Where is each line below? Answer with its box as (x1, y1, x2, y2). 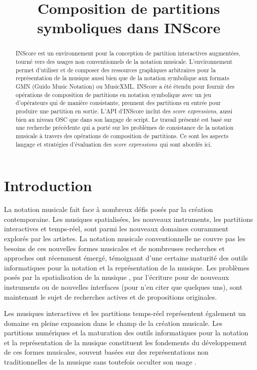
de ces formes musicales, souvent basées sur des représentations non (4, 347, 209, 357)
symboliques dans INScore (37, 17, 221, 38)
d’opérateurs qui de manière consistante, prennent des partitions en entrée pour (15, 99, 221, 107)
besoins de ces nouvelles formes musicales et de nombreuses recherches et (4, 243, 225, 253)
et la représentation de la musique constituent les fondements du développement (4, 337, 247, 347)
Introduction (4, 175, 92, 196)
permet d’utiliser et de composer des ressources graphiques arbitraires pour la (15, 65, 216, 74)
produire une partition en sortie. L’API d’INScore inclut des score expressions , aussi (15, 106, 232, 115)
